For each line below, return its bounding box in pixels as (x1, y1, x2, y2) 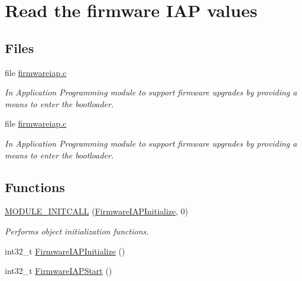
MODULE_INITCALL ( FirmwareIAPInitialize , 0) (5, 205, 189, 217)
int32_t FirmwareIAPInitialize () (5, 244, 125, 257)
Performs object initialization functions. (5, 224, 149, 237)
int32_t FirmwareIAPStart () (5, 265, 112, 277)
